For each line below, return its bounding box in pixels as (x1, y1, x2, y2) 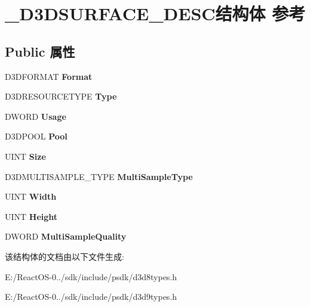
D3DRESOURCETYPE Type (5, 90, 117, 103)
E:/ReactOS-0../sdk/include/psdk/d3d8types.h (5, 270, 177, 283)
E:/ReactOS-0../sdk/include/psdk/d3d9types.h (5, 290, 177, 303)
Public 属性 (5, 42, 75, 60)
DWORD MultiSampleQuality (5, 230, 127, 243)
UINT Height (5, 210, 58, 222)
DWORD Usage (5, 110, 66, 122)
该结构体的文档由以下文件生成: (5, 250, 124, 262)
